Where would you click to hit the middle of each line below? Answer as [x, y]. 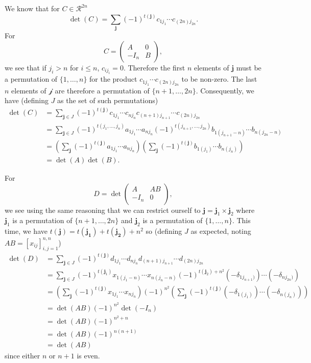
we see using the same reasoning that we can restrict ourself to [103, 210]
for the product [113, 79]
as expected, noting [221, 231]
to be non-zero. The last [219, 79]
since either [22, 356]
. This [241, 220]
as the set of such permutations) [108, 100]
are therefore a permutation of [102, 90]
